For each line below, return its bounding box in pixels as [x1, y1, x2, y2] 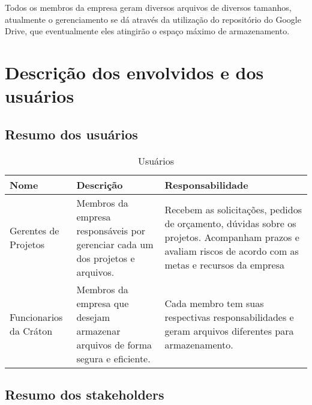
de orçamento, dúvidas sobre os [164, 216, 296, 231]
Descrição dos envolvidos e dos [5, 59, 264, 84]
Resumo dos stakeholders [5, 385, 164, 403]
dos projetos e [76, 251, 135, 265]
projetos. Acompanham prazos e [164, 230, 299, 245]
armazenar [76, 323, 121, 338]
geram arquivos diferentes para [164, 323, 294, 338]
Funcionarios [10, 309, 63, 324]
